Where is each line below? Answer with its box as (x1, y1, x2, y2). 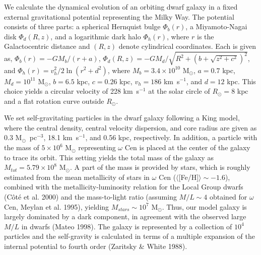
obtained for (209, 192, 247, 202)
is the (197, 31, 214, 41)
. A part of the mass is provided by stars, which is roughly (70, 162, 250, 172)
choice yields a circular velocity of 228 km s (4, 86, 140, 96)
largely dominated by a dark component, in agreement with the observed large (4, 211, 246, 222)
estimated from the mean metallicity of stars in (4, 171, 150, 182)
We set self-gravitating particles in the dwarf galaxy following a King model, (4, 112, 240, 123)
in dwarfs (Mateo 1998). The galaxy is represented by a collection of (21, 221, 232, 231)
